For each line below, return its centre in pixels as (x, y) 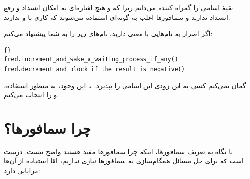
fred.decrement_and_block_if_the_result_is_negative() (95, 69)
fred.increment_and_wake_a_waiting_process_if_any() (91, 60)
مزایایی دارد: (22, 170)
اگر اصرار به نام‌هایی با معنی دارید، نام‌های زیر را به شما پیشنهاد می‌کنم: (108, 33)
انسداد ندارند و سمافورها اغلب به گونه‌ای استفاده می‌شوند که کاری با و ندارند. (117, 17)
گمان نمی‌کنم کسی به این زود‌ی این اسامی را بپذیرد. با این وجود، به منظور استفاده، (125, 85)
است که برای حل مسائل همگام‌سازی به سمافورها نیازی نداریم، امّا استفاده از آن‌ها (124, 161)
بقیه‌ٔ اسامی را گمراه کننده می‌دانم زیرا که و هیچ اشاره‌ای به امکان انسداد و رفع (119, 7)
